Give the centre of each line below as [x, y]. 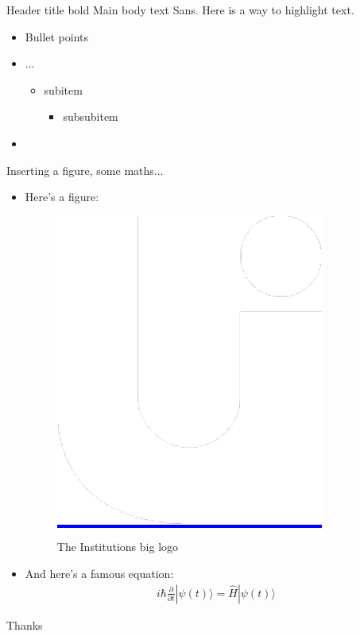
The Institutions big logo [118, 547]
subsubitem [91, 116]
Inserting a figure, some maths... [85, 170]
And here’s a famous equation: [99, 573]
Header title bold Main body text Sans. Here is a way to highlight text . [180, 10]
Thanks [25, 624]
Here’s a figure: [62, 197]
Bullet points [57, 36]
